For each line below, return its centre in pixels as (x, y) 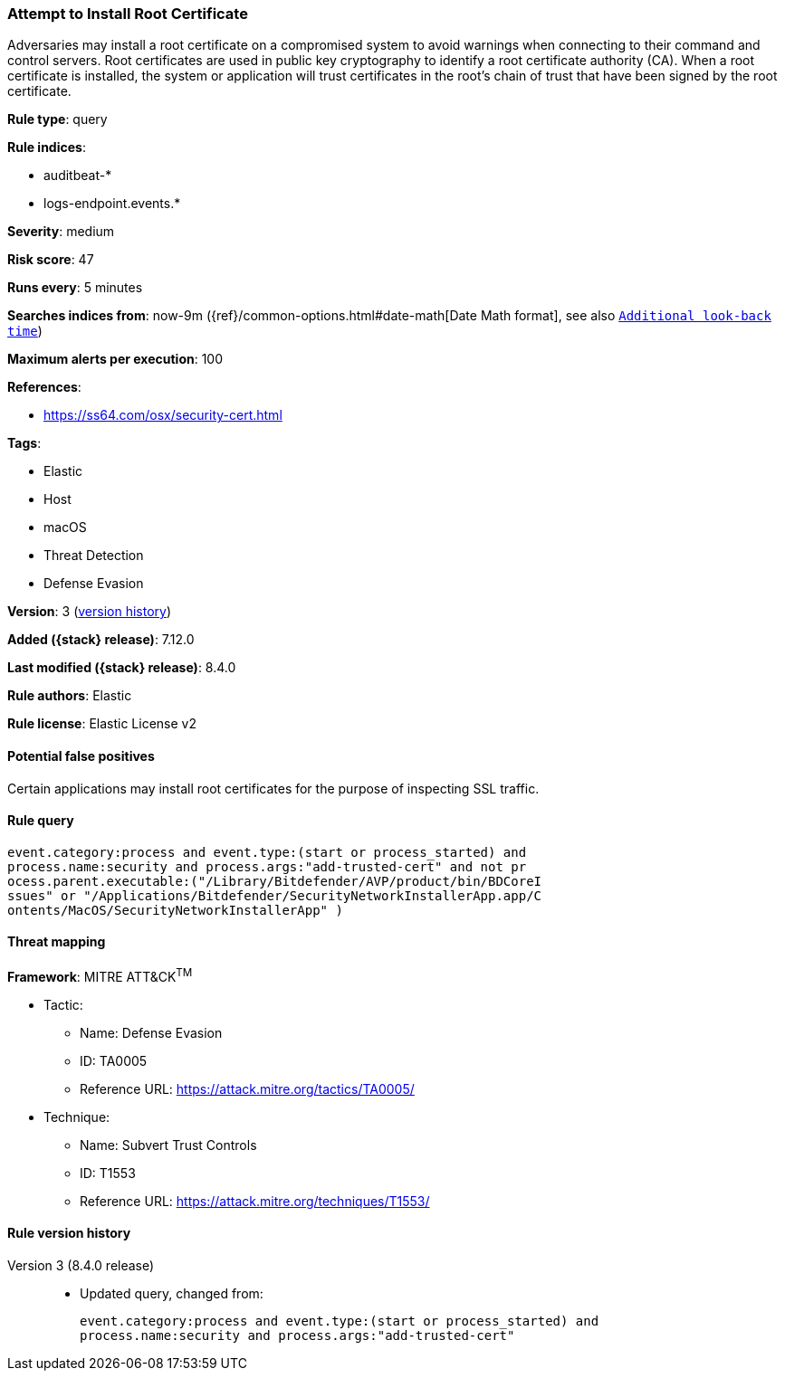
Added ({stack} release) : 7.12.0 (101, 640)
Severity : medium (61, 232)
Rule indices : (47, 147)
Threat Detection (94, 556)
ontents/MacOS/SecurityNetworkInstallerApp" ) (175, 910)
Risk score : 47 (51, 260)
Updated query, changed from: (172, 1293)
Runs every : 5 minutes (75, 288)
